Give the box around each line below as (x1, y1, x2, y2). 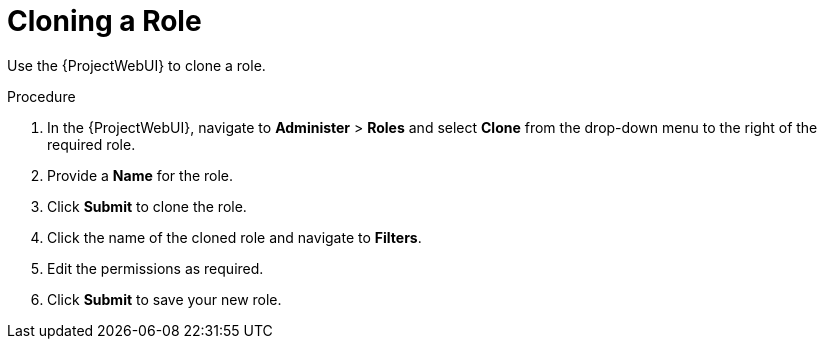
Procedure (7, 87, 76, 105)
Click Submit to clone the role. (47, 197, 247, 215)
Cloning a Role (7, 4, 202, 38)
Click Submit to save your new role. (47, 290, 282, 308)
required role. (47, 135, 136, 153)
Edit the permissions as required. (47, 259, 264, 277)
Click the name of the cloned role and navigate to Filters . (47, 228, 422, 246)
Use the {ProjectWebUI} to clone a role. (7, 56, 266, 74)
